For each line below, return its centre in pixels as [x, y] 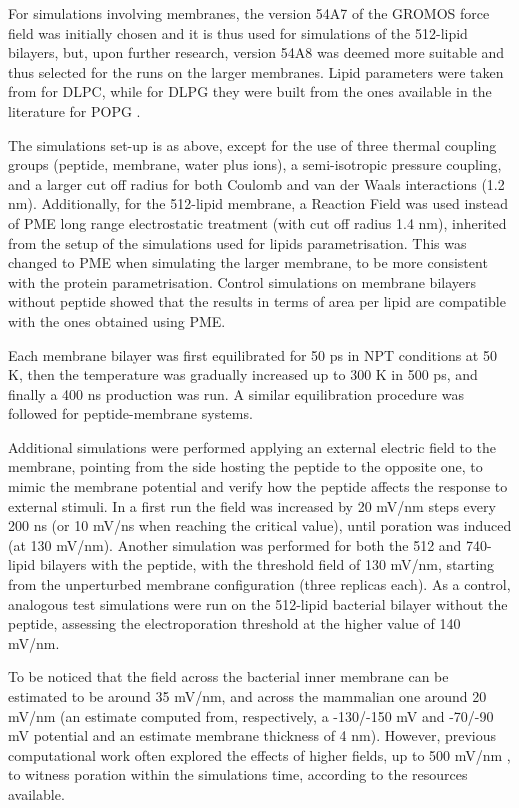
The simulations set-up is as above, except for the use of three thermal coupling [252, 144]
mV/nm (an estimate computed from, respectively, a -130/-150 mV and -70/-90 [251, 715]
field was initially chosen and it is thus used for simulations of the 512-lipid [238, 32]
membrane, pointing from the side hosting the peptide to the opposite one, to [245, 466]
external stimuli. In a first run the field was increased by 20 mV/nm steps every [252, 505]
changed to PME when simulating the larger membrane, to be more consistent [248, 262]
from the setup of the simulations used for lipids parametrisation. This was [237, 242]
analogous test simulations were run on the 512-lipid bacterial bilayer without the [258, 603]
